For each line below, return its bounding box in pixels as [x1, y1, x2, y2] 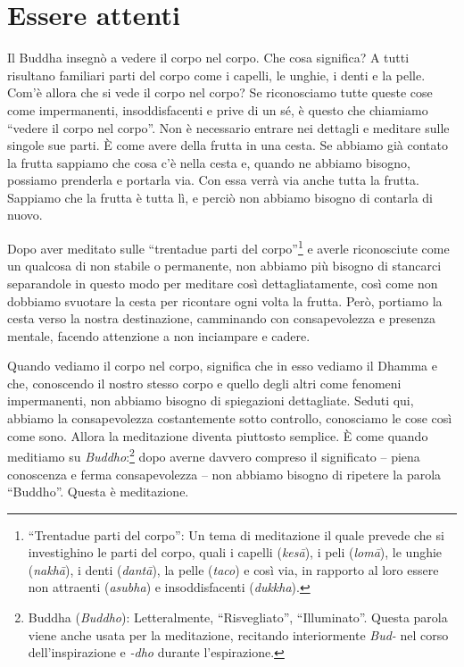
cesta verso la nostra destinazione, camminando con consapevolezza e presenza [7, 309, 436, 328]
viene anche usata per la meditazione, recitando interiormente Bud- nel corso [28, 625, 449, 644]
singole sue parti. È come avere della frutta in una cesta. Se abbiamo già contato [7, 136, 449, 154]
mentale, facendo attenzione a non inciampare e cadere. [7, 326, 311, 345]
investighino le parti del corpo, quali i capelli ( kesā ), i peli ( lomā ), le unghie [28, 543, 443, 562]
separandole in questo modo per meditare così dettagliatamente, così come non [7, 273, 438, 292]
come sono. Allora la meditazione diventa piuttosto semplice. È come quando [7, 426, 428, 445]
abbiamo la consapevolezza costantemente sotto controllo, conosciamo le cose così [7, 409, 452, 428]
